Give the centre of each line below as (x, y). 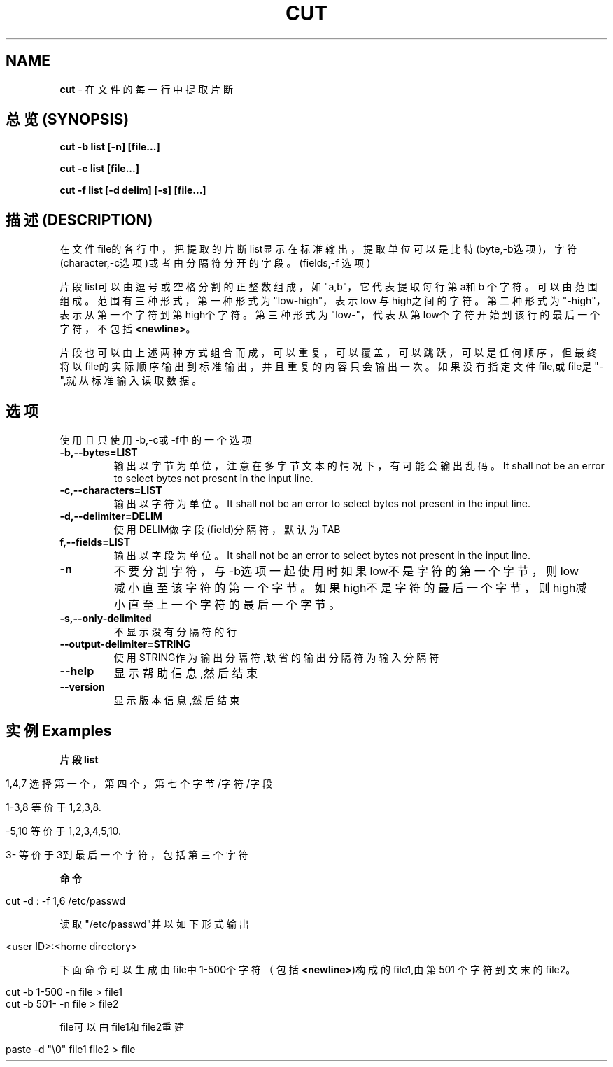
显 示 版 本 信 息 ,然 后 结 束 (177, 700)
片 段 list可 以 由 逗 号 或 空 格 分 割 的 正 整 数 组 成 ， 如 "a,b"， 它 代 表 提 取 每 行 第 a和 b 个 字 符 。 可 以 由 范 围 (329, 287)
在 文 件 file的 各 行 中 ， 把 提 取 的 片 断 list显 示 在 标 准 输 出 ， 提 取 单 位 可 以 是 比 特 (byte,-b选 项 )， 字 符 (318, 249)
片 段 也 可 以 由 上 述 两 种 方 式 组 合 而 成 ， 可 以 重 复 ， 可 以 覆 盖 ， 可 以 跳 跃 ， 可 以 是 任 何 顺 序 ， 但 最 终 (328, 353)
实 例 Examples (59, 730)
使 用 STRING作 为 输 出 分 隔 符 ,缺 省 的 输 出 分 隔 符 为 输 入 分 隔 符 (276, 658)
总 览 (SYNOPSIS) (68, 120)
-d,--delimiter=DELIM (111, 516)
